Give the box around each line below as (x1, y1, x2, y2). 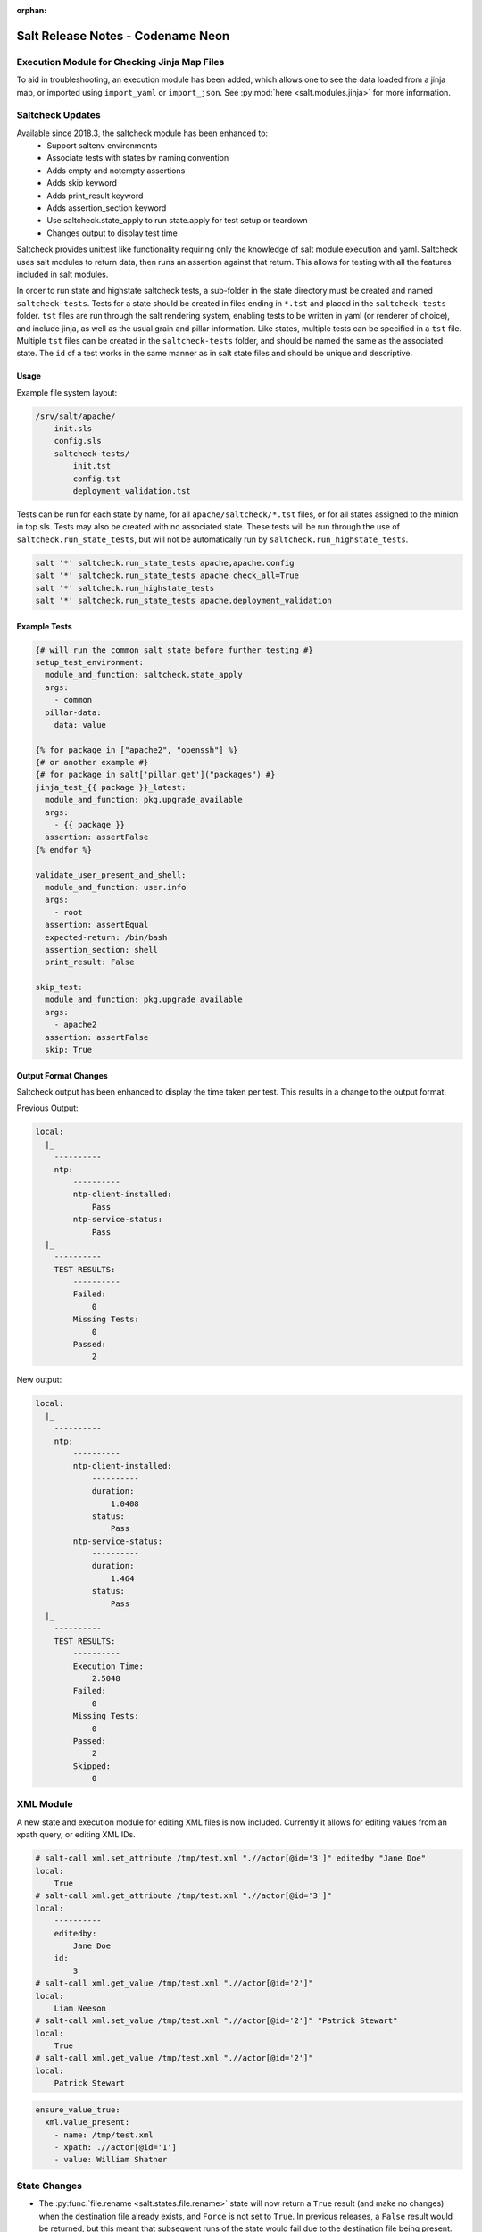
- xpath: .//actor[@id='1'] (54, 2143, 178, 2153)
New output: (16, 1375, 62, 1386)
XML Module (16, 1798, 73, 1811)
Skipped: (72, 1761, 112, 1771)
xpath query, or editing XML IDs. (16, 1829, 136, 1840)
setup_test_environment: (35, 657, 145, 667)
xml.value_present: (45, 2117, 130, 2128)
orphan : (16, 5, 47, 15)
